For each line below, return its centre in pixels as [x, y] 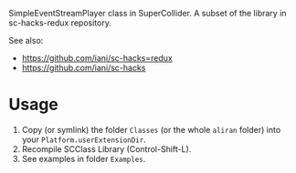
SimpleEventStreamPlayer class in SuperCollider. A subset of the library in [148, 13]
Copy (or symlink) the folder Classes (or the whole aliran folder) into [151, 129]
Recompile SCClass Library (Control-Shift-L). [106, 148]
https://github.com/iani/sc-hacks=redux [97, 58]
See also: [26, 41]
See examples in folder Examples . [84, 158]
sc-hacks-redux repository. [60, 23]
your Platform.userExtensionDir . [84, 139]
